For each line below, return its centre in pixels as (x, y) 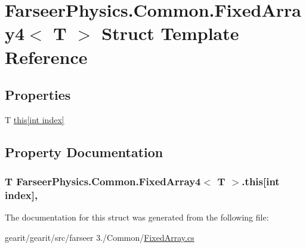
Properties (38, 95)
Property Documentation (84, 151)
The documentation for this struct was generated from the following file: (137, 217)
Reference (46, 56)
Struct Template (170, 33)
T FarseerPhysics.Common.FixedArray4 (103, 181)
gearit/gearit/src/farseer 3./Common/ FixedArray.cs (100, 238)
